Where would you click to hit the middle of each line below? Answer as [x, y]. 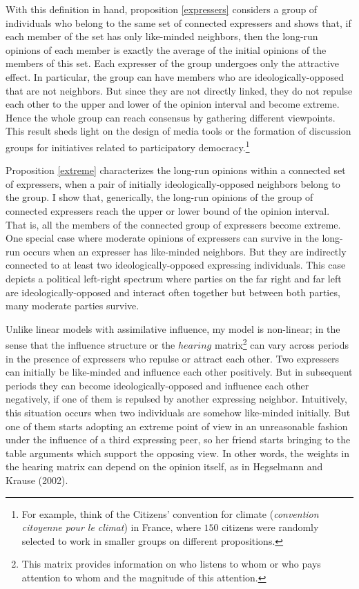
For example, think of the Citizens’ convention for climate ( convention [170, 513]
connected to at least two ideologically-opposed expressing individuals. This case [176, 265]
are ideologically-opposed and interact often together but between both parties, [173, 292]
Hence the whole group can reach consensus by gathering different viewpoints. [171, 117]
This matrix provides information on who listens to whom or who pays [171, 564]
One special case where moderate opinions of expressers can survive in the [162, 238]
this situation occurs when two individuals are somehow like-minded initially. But [178, 412]
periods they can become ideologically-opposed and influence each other [157, 385]
